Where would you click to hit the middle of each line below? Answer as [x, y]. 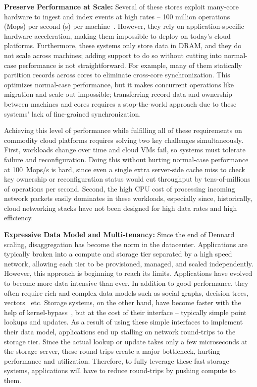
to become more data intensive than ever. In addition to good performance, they [126, 283]
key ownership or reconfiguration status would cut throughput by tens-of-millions [127, 179]
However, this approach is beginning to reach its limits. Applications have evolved [128, 273]
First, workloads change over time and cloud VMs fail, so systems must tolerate [125, 150]
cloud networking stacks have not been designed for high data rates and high [121, 208]
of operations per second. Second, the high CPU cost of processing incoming [120, 188]
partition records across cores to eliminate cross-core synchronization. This [117, 75]
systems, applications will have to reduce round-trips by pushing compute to [120, 370]
